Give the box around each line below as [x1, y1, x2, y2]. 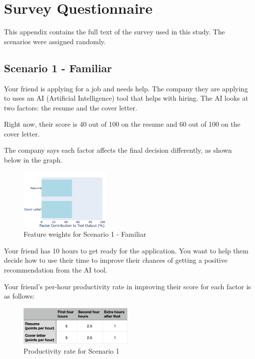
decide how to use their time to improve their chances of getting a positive [4, 255, 228, 265]
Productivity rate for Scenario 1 [24, 345, 120, 356]
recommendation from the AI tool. [4, 264, 107, 275]
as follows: [4, 291, 35, 301]
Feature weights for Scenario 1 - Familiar [24, 229, 146, 239]
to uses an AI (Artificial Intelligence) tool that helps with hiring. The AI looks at [4, 93, 249, 103]
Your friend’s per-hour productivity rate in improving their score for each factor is [4, 281, 251, 291]
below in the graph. [4, 155, 63, 165]
